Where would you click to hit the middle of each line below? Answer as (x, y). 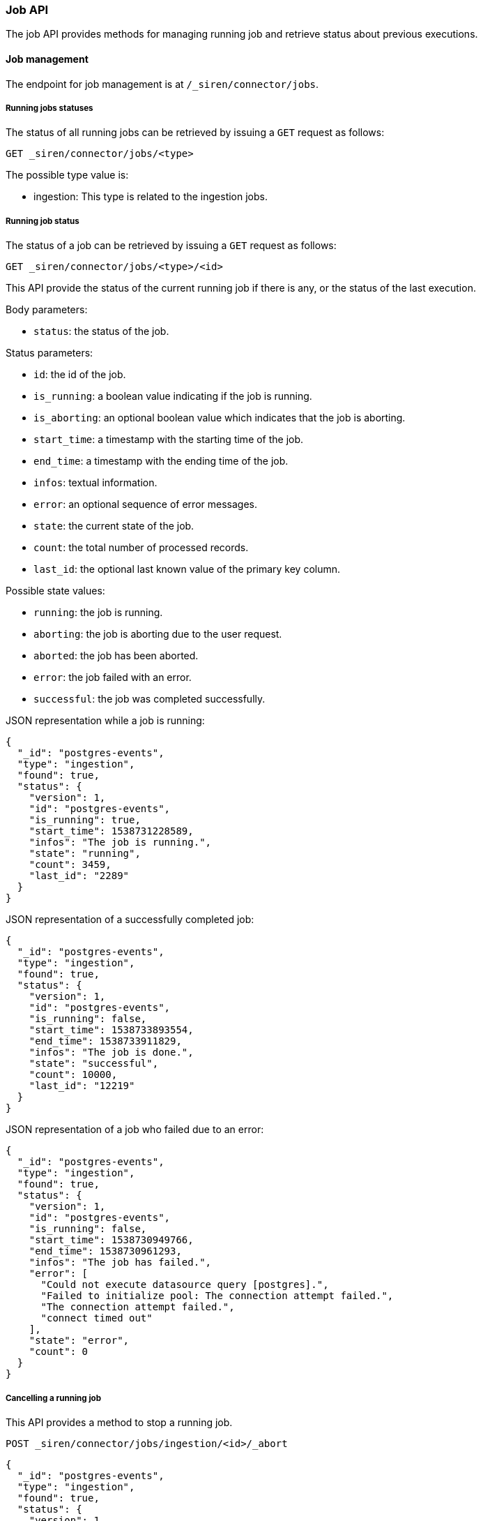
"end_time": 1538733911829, (105, 1041)
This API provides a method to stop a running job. (119, 1422)
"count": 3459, (70, 865)
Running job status (43, 221)
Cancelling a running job (53, 1398)
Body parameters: (47, 310)
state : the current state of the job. (114, 526)
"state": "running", (85, 854)
